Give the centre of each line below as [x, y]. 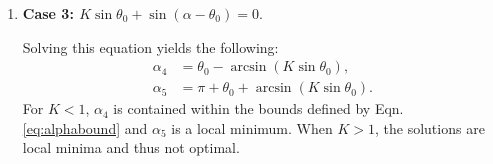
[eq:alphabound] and [85, 127]
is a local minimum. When [252, 127]
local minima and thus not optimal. [131, 147]
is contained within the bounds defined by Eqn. [258, 108]
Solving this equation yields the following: [150, 46]
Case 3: [48, 13]
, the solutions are [429, 127]
